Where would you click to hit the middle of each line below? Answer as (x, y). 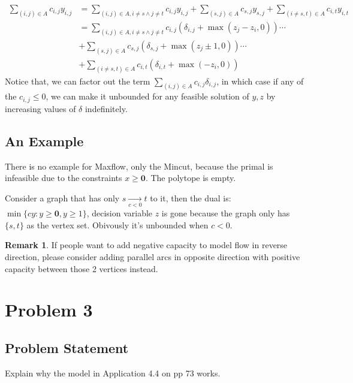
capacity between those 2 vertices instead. (82, 268)
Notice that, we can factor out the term (78, 81)
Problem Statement (67, 347)
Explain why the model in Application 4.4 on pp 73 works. (113, 373)
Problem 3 (49, 310)
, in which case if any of (260, 81)
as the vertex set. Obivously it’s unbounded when (117, 224)
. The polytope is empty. (191, 178)
